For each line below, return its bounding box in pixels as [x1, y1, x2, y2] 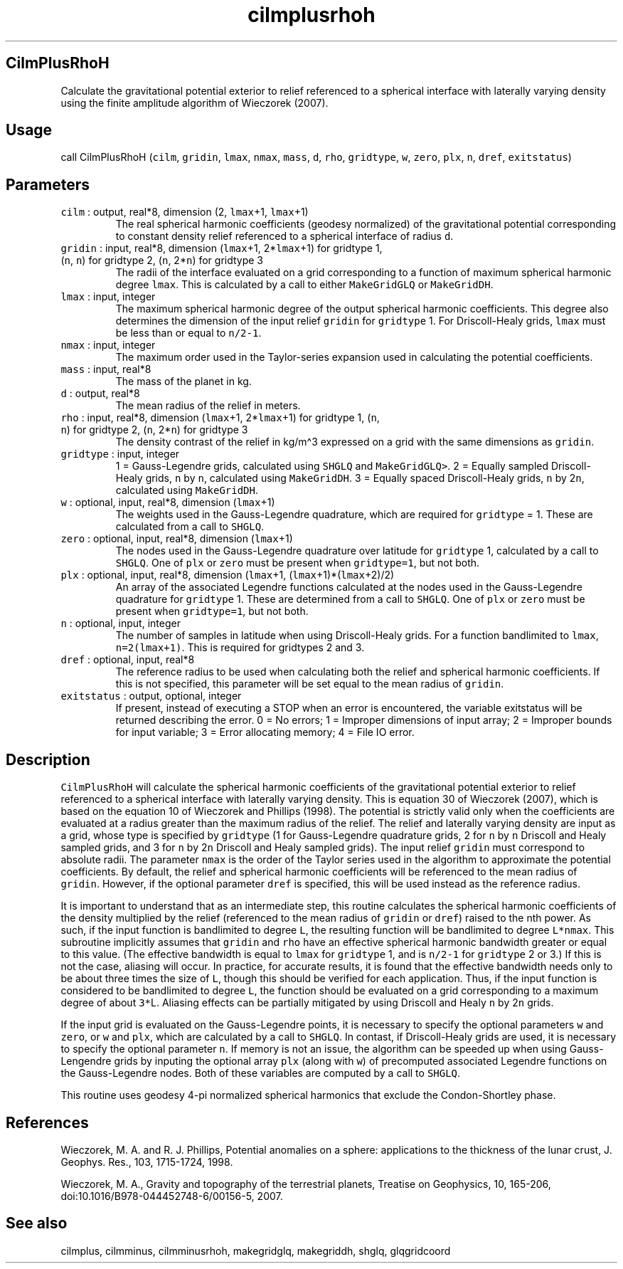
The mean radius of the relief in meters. [115, 399, 301, 412]
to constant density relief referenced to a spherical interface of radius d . [115, 230, 454, 243]
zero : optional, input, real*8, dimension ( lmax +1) [60, 532, 293, 545]
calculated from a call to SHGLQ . [115, 520, 265, 533]
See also [6, 1214, 68, 1233]
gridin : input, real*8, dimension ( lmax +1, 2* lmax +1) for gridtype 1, [60, 242, 383, 255]
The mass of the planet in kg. [115, 375, 252, 388]
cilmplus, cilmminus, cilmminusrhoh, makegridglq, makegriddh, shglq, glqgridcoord [60, 1244, 451, 1257]
